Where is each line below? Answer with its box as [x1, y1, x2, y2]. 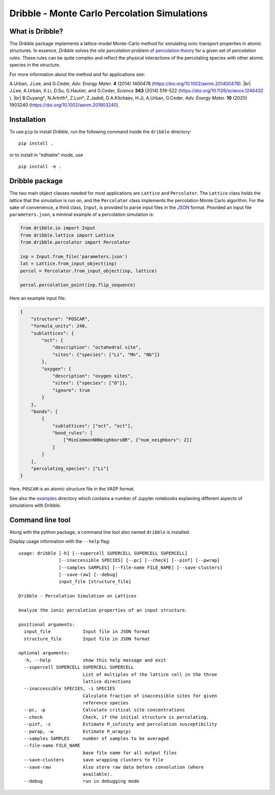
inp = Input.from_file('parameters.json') [20, 254, 128, 259]
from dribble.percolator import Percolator [20, 239, 131, 245]
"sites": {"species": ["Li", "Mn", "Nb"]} [52, 351, 160, 358]
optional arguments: [18, 650, 70, 656]
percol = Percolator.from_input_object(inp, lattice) [20, 268, 157, 273]
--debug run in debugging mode [23, 778, 140, 784]
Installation [9, 115, 46, 124]
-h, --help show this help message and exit [23, 657, 167, 663]
